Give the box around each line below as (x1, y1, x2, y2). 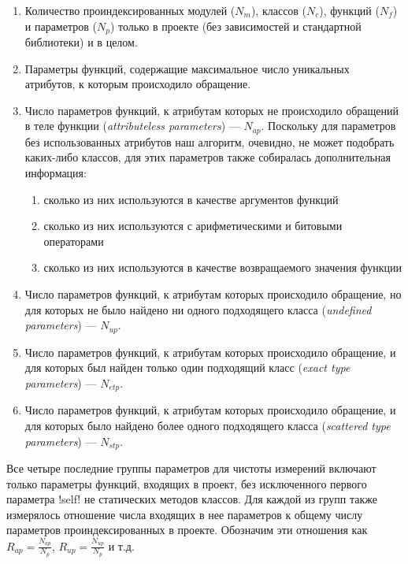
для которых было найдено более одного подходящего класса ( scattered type (24, 417, 391, 433)
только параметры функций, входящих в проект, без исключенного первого (6, 475, 367, 492)
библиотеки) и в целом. (24, 34, 138, 50)
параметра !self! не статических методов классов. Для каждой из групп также (6, 491, 377, 507)
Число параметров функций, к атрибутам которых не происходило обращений (24, 102, 399, 118)
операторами (43, 232, 104, 249)
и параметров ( (24, 17, 97, 34)
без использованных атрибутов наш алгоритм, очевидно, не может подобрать (24, 133, 395, 150)
